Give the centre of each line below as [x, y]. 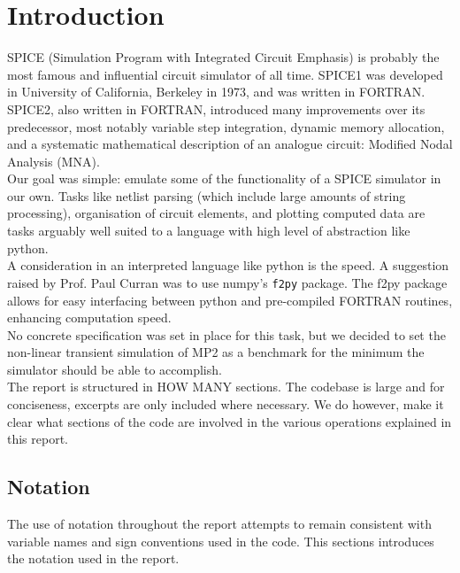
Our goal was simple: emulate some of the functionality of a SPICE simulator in [224, 178]
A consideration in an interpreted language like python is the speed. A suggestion [228, 265]
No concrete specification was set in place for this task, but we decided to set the [226, 334]
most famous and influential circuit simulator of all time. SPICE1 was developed [225, 74]
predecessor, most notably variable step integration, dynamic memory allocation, [226, 126]
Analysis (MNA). [54, 161]
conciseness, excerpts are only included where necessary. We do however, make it [226, 404]
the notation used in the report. [93, 558]
